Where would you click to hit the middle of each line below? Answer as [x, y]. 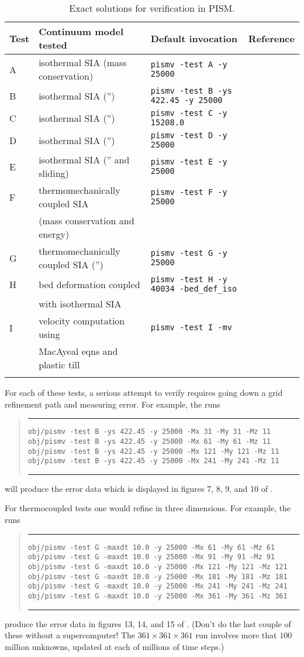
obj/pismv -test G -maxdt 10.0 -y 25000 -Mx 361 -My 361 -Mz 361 [158, 596]
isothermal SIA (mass [83, 62]
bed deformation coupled [89, 284]
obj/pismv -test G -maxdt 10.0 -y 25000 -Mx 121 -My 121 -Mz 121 [158, 567]
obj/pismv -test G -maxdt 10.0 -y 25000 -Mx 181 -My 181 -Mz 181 [158, 576]
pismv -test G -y [189, 253]
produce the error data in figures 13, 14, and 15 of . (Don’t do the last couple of [148, 623]
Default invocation [194, 38]
